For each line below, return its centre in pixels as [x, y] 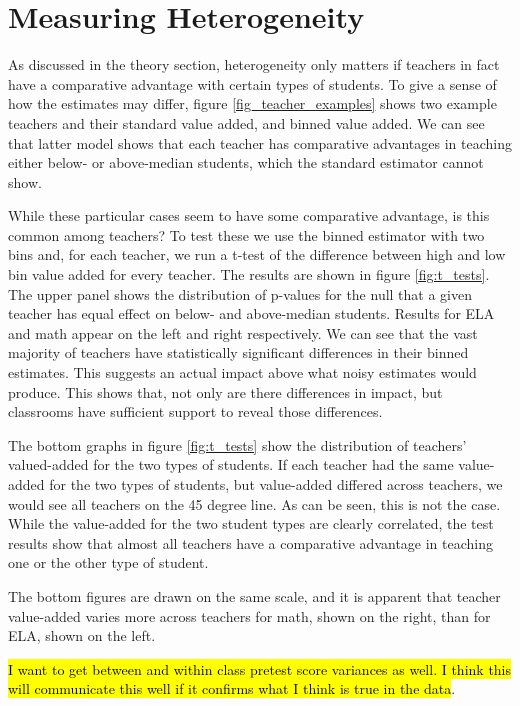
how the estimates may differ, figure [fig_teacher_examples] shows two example [252, 103]
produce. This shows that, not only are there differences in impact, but [225, 391]
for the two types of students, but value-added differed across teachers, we [276, 484]
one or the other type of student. [108, 562]
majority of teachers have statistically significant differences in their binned [238, 352]
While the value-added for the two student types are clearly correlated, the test [251, 523]
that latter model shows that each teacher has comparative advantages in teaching [260, 142]
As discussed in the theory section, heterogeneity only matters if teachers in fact [254, 64]
